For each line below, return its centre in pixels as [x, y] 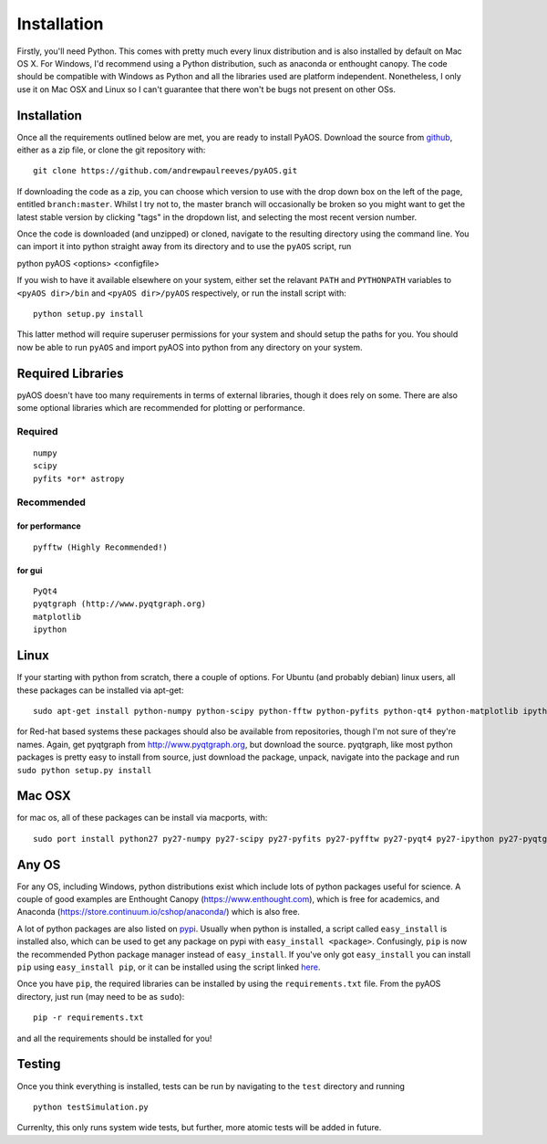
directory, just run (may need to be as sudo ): [101, 996]
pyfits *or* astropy [79, 478]
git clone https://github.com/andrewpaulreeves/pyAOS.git [165, 171]
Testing [39, 1064]
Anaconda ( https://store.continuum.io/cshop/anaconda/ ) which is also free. [158, 912]
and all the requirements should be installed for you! [114, 1038]
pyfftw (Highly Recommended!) [101, 547]
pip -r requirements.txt [88, 1018]
